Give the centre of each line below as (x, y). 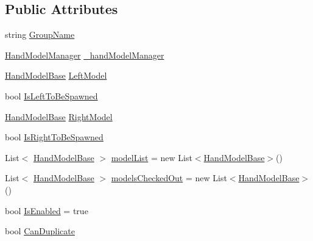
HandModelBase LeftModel (56, 75)
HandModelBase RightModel (59, 116)
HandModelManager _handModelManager (85, 55)
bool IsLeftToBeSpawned (51, 95)
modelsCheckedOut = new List (169, 178)
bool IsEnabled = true (47, 210)
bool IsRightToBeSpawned (54, 137)
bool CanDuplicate (40, 231)
